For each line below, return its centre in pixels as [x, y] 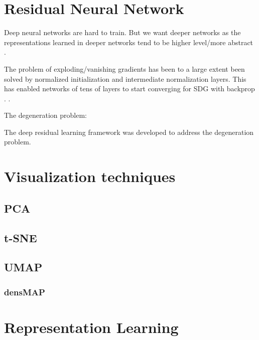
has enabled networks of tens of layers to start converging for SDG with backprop [129, 89]
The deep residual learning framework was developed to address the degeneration [129, 132]
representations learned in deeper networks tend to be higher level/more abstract [129, 42]
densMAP [25, 292]
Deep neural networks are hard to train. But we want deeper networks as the [122, 32]
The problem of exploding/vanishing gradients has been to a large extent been [124, 68]
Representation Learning [91, 327]
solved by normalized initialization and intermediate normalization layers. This [125, 78]
